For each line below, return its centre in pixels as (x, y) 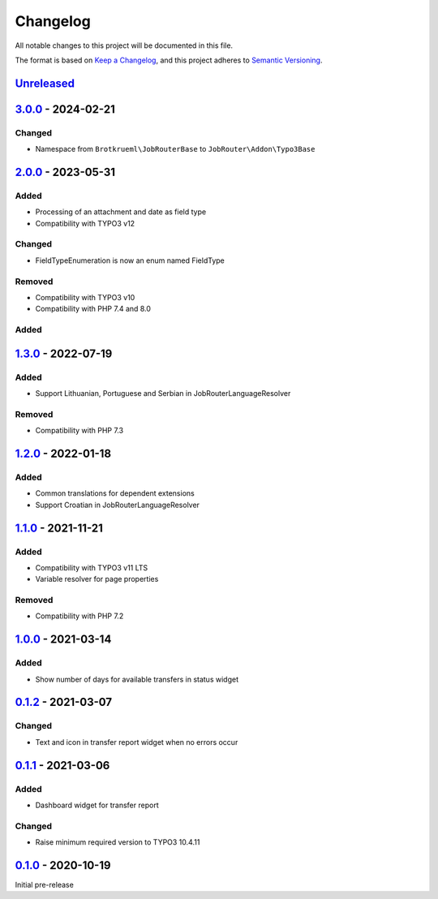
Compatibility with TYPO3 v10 (85, 297)
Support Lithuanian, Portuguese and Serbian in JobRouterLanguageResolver (163, 394)
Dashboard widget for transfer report (97, 805)
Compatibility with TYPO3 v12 (85, 223)
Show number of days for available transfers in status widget (137, 679)
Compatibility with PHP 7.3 (79, 431)
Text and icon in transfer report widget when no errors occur (137, 742)
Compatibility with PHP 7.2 (79, 616)
